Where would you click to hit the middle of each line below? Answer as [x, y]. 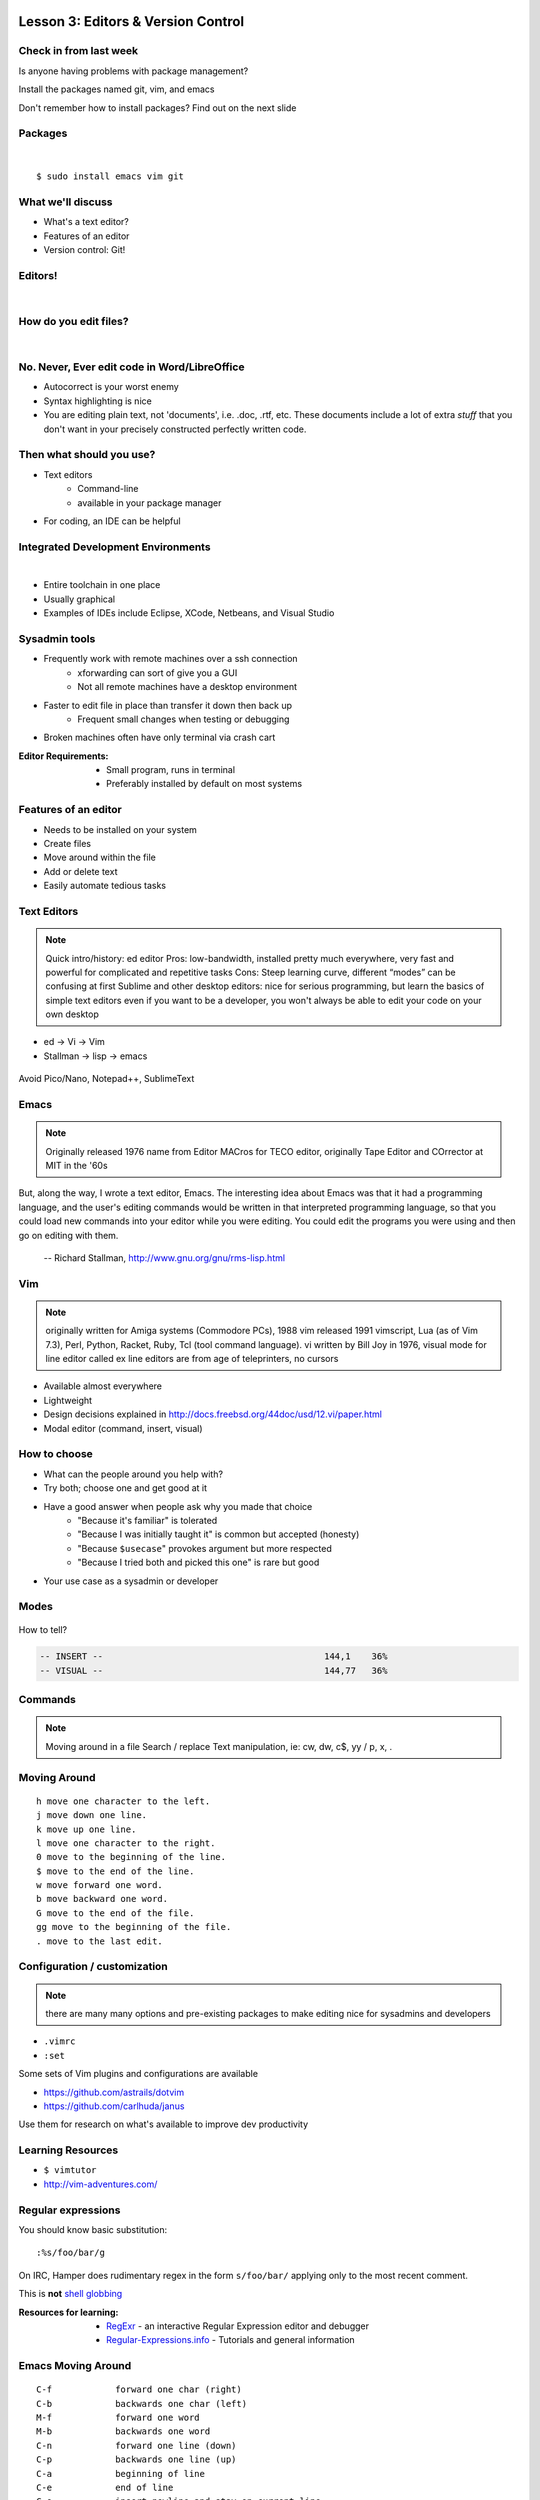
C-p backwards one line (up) [136, 2459]
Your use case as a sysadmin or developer [131, 1581]
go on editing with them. [68, 1235]
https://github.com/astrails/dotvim [114, 2092]
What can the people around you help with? [133, 1474]
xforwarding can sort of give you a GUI [157, 672]
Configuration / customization [93, 1967]
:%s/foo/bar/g [70, 2253]
